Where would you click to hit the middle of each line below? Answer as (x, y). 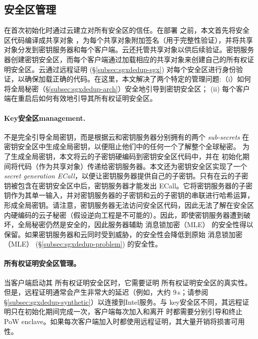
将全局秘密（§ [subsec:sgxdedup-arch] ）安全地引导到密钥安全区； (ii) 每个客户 (127, 88)
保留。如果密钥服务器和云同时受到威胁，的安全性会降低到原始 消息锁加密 (123, 234)
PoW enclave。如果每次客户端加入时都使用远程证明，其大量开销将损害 (118, 321)
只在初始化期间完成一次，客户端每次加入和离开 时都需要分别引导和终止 (127, 311)
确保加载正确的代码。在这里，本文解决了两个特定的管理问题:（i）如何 (138, 79)
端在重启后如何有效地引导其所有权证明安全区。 (80, 98)
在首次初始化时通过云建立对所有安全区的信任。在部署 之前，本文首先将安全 (127, 30)
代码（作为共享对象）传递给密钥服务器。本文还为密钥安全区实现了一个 (132, 166)
